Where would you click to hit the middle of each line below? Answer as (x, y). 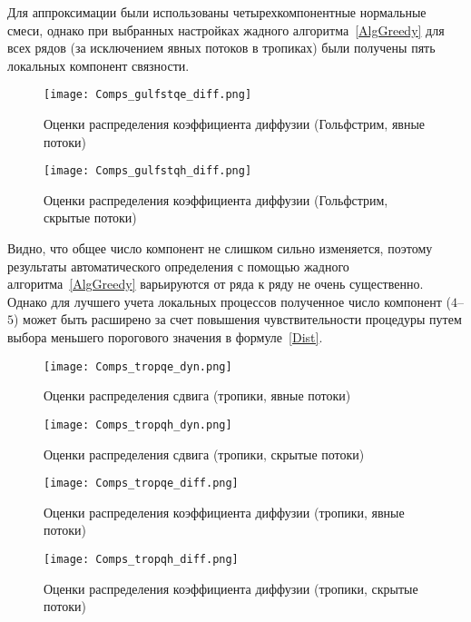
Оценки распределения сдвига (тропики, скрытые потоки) (204, 454)
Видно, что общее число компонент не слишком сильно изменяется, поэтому (220, 248)
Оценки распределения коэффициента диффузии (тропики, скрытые (231, 588)
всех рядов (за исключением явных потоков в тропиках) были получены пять (221, 48)
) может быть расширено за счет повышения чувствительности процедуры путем (238, 319)
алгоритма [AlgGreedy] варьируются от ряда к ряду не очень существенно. (216, 284)
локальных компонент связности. (98, 65)
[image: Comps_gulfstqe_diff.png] (148, 95)
